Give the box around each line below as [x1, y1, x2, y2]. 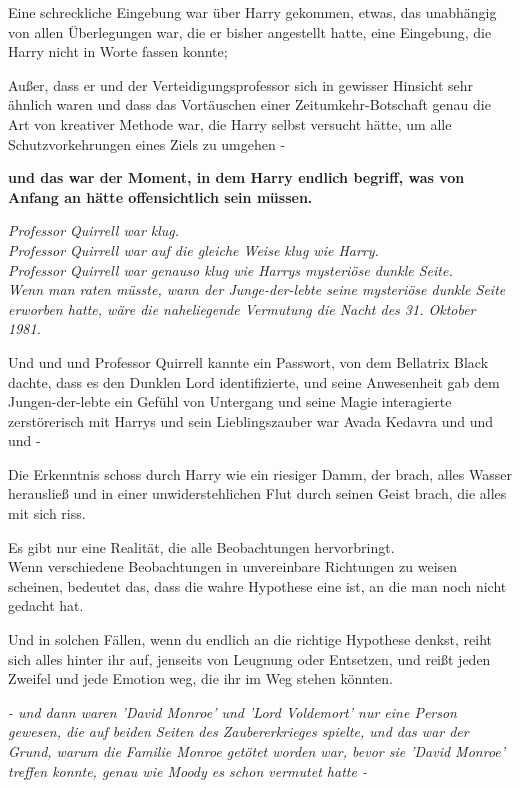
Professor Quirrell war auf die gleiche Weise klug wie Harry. [8, 239, 379, 260]
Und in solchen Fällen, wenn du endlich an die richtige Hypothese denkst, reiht [8, 629, 493, 650]
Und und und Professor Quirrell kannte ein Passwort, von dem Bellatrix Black [8, 351, 489, 372]
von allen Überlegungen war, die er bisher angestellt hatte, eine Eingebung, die [8, 21, 492, 42]
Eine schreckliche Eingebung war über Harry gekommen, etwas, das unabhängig [8, 2, 497, 22]
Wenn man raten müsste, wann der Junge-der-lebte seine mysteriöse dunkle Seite [8, 279, 506, 300]
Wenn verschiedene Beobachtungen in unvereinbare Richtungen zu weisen [8, 556, 458, 577]
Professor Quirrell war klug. [8, 220, 180, 241]
